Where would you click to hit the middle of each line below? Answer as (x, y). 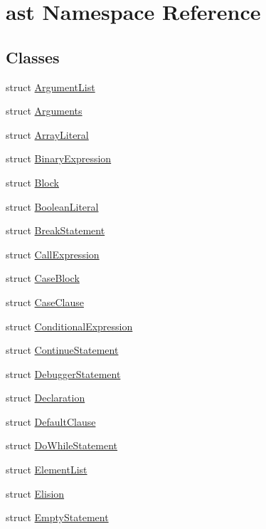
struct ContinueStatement (62, 350)
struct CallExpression (53, 254)
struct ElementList (47, 470)
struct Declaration (46, 398)
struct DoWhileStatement (62, 445)
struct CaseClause (45, 302)
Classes (33, 57)
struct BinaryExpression (59, 158)
